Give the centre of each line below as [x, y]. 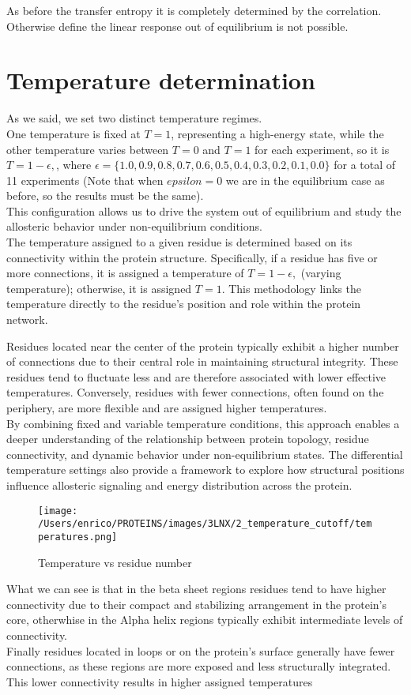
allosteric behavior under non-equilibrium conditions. [134, 226]
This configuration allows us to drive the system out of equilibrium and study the [204, 210]
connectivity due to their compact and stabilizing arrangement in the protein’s [196, 604]
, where [74, 165]
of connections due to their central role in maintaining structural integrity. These [202, 361]
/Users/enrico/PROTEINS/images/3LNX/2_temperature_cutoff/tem [205, 524]
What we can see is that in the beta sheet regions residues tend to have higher [196, 589]
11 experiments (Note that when [85, 180]
